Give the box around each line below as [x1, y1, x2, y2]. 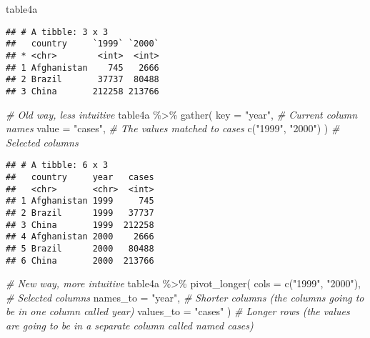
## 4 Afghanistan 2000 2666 [6, 232, 154, 242]
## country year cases [6, 172, 154, 182]
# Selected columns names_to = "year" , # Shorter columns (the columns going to [6, 289, 364, 304]
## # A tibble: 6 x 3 [6, 160, 109, 171]
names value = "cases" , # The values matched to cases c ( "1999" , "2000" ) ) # [6, 121, 340, 136]
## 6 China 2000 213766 [6, 255, 154, 266]
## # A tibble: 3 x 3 [6, 26, 109, 37]
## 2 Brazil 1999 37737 [6, 207, 154, 218]
